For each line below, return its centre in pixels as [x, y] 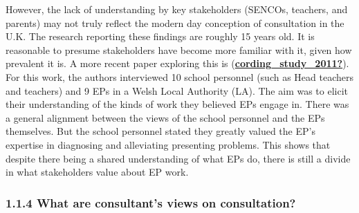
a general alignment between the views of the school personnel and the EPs [165, 117]
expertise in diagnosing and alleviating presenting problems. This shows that [168, 144]
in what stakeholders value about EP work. [97, 172]
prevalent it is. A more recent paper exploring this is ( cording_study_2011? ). [177, 63]
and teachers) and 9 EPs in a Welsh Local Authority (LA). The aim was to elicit [177, 90]
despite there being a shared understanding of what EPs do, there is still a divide [178, 158]
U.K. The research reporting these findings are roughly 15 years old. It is [160, 36]
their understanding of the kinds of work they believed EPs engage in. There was [177, 104]
